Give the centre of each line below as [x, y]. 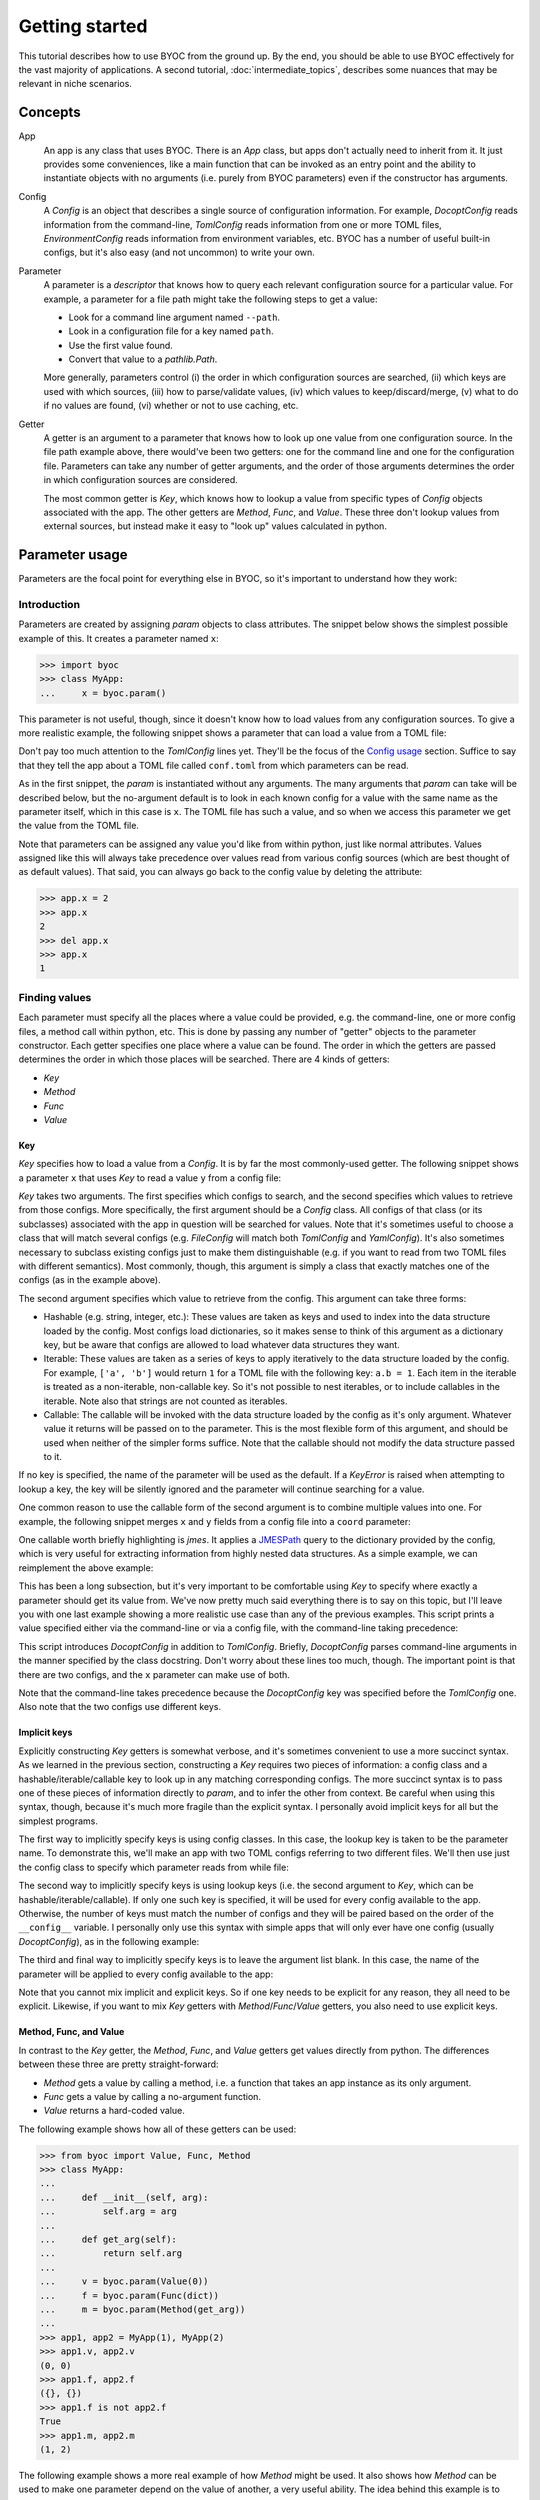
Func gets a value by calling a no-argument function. [152, 2096]
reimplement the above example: [86, 1567]
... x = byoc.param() [103, 693]
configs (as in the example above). [89, 1280]
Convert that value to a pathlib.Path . [143, 359]
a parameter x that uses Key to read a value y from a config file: [150, 1177]
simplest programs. [58, 1821]
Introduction [49, 605]
